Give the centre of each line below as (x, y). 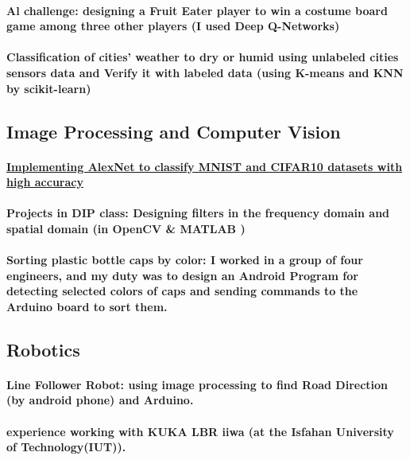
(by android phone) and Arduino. (100, 400)
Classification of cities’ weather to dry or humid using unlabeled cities (203, 57)
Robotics (43, 349)
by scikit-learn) (49, 88)
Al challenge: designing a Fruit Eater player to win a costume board (197, 10)
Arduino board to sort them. (87, 306)
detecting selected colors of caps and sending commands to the (182, 291)
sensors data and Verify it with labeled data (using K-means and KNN (205, 72)
